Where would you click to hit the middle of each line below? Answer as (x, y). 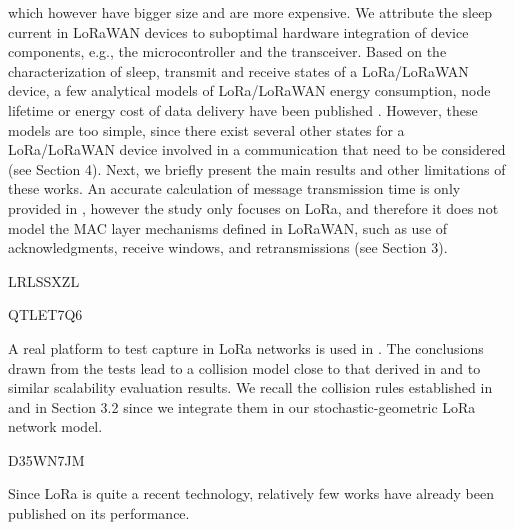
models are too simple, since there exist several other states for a (206, 129)
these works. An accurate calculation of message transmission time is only (234, 188)
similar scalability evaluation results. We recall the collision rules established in (250, 387)
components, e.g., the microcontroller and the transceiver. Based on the (227, 51)
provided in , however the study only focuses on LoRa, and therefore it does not (253, 207)
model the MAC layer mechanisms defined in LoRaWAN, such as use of (228, 227)
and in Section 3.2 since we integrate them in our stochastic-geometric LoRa (242, 406)
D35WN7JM (46, 459)
